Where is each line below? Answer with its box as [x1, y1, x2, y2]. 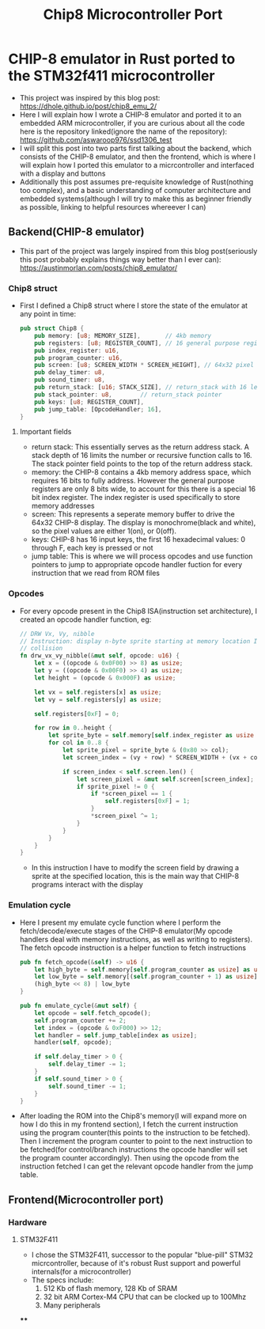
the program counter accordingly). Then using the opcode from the [19, 1153, 240, 1163]
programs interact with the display [31, 880, 144, 889]
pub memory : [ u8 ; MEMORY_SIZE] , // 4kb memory [34, 331, 212, 339]
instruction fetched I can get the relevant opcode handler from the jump [19, 1161, 253, 1172]
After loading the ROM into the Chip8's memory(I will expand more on [19, 1111, 247, 1121]
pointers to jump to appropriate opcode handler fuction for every [31, 560, 243, 570]
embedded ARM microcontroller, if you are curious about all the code [19, 118, 245, 127]
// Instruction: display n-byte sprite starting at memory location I [19, 637, 258, 646]
